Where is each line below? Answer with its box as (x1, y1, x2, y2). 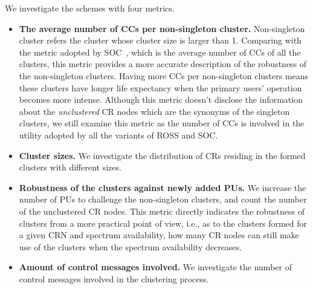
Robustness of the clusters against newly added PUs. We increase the (19, 181, 306, 193)
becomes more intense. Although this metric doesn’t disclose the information (19, 93, 303, 106)
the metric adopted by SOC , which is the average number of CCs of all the (19, 45, 301, 58)
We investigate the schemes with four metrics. (5, 2, 175, 14)
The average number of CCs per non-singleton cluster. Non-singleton (19, 22, 305, 34)
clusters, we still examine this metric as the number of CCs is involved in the (19, 117, 305, 129)
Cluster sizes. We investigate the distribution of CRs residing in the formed (19, 149, 306, 161)
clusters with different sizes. (19, 161, 121, 174)
